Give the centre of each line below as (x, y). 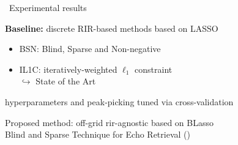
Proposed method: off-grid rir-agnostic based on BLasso (110, 122)
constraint (154, 69)
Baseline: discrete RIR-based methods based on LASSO (112, 28)
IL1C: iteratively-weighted (68, 69)
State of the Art (66, 81)
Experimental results (48, 7)
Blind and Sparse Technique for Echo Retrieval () (98, 134)
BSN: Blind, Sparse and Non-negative (90, 49)
